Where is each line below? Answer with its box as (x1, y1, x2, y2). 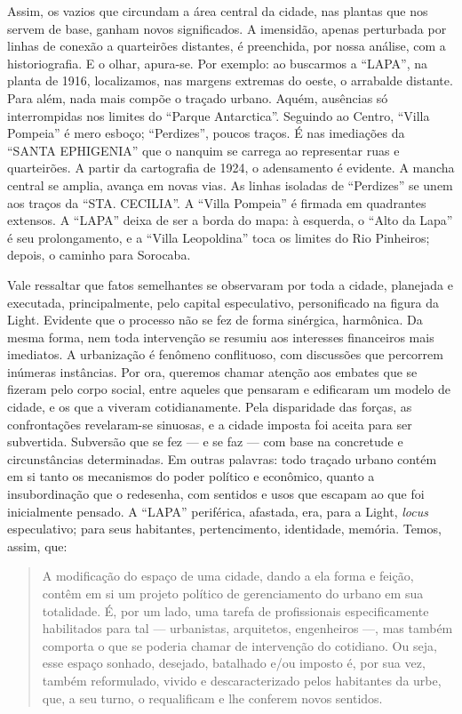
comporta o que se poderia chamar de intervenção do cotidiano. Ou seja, (42, 636, 437, 654)
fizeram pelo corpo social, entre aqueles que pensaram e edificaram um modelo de (7, 380, 450, 398)
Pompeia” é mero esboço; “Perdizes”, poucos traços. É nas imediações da (7, 124, 405, 142)
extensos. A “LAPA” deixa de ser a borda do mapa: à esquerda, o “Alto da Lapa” (7, 211, 453, 229)
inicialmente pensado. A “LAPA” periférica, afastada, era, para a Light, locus (7, 501, 428, 520)
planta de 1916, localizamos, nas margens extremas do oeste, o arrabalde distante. (7, 71, 453, 90)
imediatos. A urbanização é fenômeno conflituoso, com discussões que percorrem (7, 345, 443, 364)
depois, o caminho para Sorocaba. (7, 245, 191, 264)
